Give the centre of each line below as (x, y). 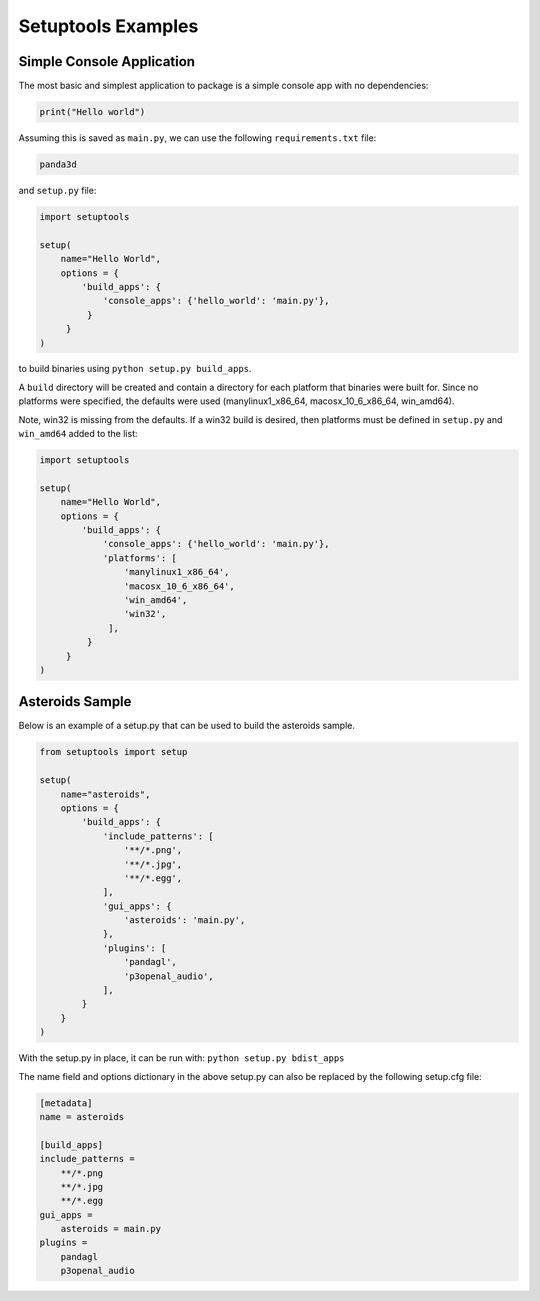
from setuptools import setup (113, 752)
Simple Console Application (106, 61)
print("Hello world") (92, 112)
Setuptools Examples (108, 26)
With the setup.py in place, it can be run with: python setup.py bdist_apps (181, 1058)
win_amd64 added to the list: (78, 434)
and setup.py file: (57, 190)
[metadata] (66, 1103)
